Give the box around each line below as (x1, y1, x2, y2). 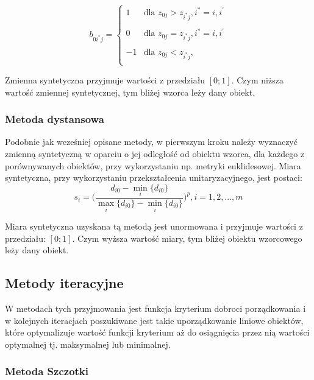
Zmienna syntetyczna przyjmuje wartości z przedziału (5, 73, 205, 86)
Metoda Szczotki (5, 364, 88, 379)
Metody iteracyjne (5, 273, 124, 292)
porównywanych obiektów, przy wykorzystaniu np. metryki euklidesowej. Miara (5, 159, 301, 172)
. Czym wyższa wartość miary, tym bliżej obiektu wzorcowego (72, 231, 302, 244)
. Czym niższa (231, 73, 284, 86)
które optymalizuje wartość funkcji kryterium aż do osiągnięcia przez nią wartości (5, 326, 310, 339)
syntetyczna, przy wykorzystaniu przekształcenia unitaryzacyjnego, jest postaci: (5, 171, 302, 184)
